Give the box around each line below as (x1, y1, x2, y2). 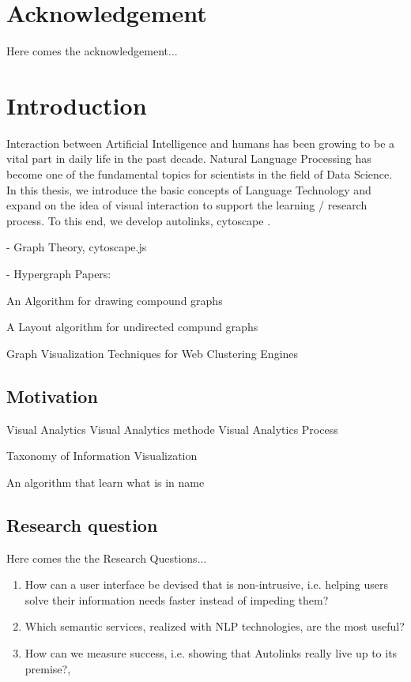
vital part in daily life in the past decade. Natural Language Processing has (6, 150, 371, 167)
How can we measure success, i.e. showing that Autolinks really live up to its (25, 644, 398, 661)
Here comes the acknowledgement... (6, 43, 178, 59)
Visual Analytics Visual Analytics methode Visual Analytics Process (6, 420, 338, 437)
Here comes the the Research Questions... (6, 549, 207, 566)
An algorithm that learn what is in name (6, 473, 205, 490)
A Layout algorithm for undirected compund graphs (6, 318, 258, 335)
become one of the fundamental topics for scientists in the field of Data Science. (6, 166, 393, 183)
